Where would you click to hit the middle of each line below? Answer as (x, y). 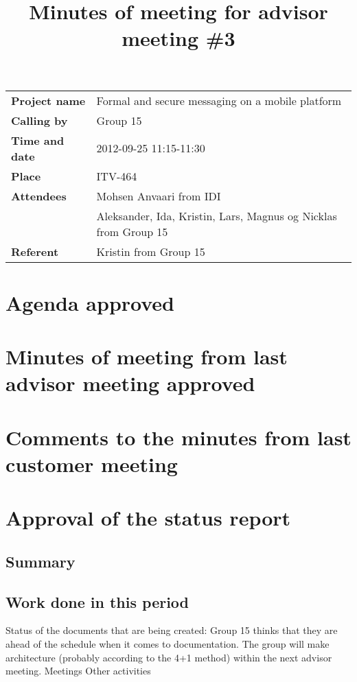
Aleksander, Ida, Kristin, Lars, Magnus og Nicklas (217, 215)
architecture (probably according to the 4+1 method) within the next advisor (169, 657)
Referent (35, 251)
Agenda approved (90, 302)
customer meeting (92, 463)
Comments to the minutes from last (178, 437)
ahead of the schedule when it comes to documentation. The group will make (168, 644)
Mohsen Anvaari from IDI (159, 196)
